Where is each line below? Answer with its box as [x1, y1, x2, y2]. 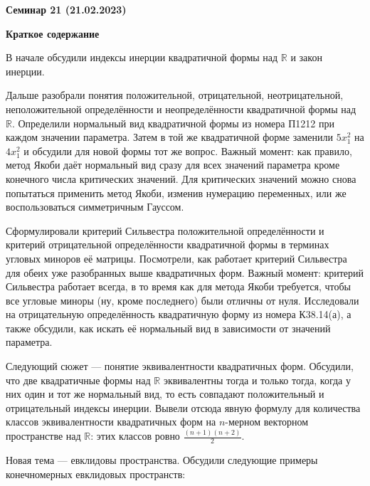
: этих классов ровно [90, 428, 180, 443]
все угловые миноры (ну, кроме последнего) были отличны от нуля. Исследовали [6, 292, 359, 307]
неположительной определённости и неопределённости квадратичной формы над [6, 101, 356, 116]
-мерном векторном [225, 414, 309, 429]
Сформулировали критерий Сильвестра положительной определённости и [6, 223, 324, 238]
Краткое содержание [6, 26, 100, 41]
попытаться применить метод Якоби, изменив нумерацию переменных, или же [6, 185, 347, 200]
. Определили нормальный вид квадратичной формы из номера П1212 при [11, 115, 334, 130]
